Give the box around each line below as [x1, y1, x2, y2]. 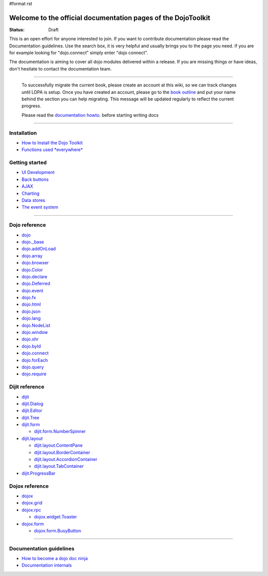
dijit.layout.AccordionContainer [34, 456, 98, 462]
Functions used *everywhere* [21, 147, 83, 153]
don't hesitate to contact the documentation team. [9, 66, 112, 72]
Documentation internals [21, 562, 72, 569]
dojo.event [21, 287, 44, 293]
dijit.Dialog [21, 401, 44, 407]
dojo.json [21, 308, 41, 314]
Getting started [9, 159, 47, 166]
